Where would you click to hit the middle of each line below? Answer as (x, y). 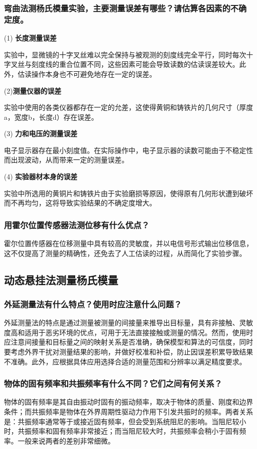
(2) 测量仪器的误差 (33, 90)
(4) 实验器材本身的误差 (41, 176)
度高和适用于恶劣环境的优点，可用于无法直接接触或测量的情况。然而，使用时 (128, 332)
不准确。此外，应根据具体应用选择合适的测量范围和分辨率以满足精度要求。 (125, 361)
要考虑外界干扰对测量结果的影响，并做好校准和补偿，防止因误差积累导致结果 (128, 352)
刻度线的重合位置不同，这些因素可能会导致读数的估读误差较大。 (135, 64)
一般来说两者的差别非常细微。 (66, 440)
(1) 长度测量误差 (30, 38)
